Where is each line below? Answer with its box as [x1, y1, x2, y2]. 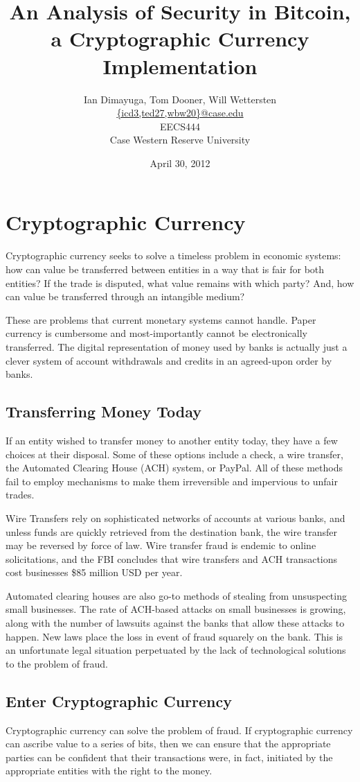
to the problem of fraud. [6, 656, 108, 670]
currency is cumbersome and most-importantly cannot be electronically [6, 326, 307, 340]
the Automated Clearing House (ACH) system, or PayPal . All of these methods [6, 460, 343, 475]
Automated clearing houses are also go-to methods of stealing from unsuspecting [6, 588, 347, 602]
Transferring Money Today [6, 401, 202, 422]
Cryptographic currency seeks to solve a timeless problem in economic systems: [6, 248, 341, 263]
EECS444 [160, 119, 200, 133]
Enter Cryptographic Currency [6, 690, 232, 711]
